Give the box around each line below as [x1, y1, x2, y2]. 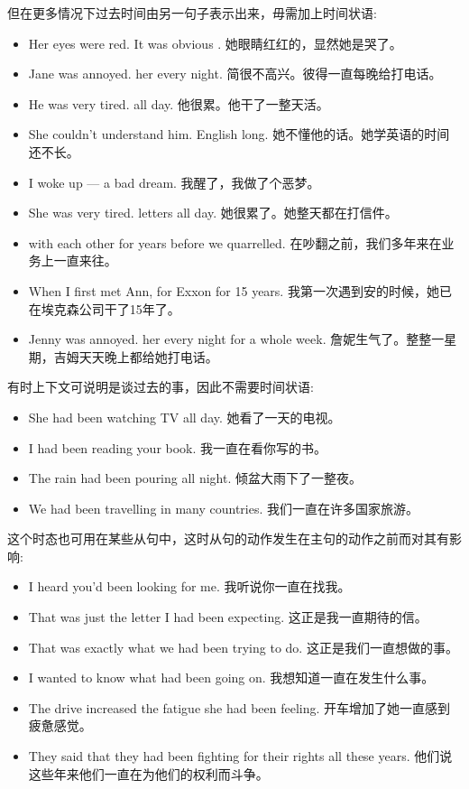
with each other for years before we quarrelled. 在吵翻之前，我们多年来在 [28, 233, 442, 252]
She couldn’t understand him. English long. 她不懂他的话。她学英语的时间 [28, 125, 450, 144]
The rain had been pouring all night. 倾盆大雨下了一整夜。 [28, 469, 362, 487]
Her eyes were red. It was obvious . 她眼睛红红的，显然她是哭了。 [28, 33, 402, 52]
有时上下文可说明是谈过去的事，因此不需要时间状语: [7, 377, 314, 396]
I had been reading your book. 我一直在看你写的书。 [28, 438, 327, 457]
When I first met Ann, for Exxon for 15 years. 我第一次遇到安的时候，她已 [28, 281, 452, 300]
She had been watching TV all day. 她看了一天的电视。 [28, 407, 341, 426]
